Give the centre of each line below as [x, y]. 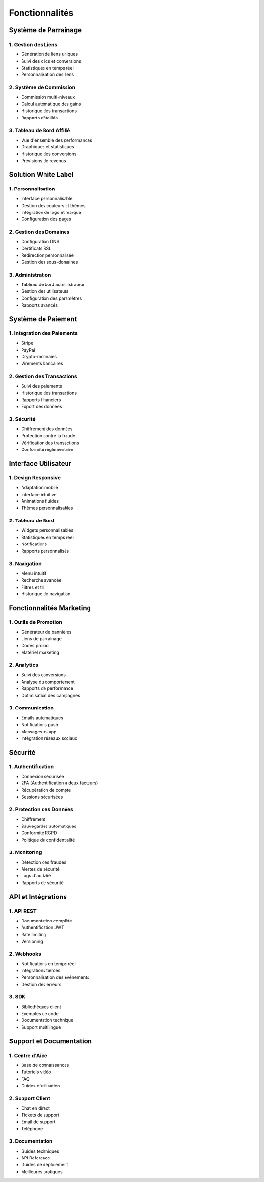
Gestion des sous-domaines [50, 262]
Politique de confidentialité [48, 840]
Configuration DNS [40, 241]
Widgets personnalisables [47, 530]
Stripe [27, 343]
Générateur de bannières [46, 632]
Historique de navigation [46, 594]
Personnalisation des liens [48, 75]
